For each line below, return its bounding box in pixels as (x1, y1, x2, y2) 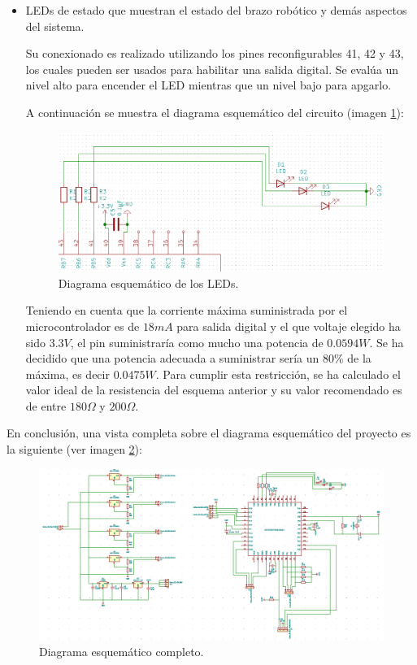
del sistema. (25, 17, 85, 34)
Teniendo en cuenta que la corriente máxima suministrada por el (25, 302, 348, 319)
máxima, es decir (25, 365, 110, 382)
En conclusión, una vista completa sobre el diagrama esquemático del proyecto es (7, 424, 411, 441)
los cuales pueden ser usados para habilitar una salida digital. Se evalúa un (25, 60, 399, 77)
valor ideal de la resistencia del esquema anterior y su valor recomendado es (25, 381, 402, 398)
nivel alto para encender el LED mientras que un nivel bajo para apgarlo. (25, 76, 392, 93)
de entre (25, 397, 67, 414)
